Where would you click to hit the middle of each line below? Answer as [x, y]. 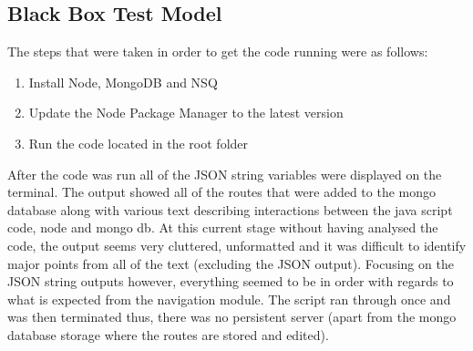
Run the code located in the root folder [139, 143]
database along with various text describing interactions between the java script [230, 209]
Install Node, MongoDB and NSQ [123, 82]
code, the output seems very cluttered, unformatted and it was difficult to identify [237, 245]
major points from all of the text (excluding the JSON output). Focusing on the [231, 263]
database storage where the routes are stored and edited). [168, 334]
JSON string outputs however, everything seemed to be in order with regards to [231, 281]
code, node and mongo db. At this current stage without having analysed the [223, 227]
